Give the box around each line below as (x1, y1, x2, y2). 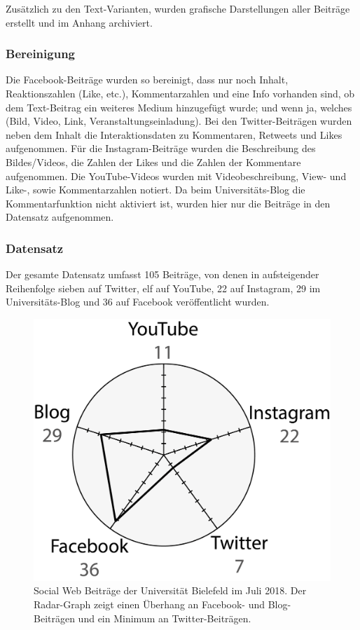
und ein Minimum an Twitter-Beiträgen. (78, 610, 251, 625)
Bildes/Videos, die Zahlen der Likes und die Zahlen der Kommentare (6, 154, 301, 169)
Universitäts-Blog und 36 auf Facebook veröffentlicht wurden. (6, 294, 270, 309)
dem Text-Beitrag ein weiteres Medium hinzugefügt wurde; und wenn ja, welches (6, 100, 352, 114)
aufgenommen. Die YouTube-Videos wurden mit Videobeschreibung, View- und (6, 168, 347, 183)
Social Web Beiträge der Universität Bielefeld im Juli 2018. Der (34, 583, 307, 598)
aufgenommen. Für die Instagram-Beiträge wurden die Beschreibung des (6, 141, 316, 156)
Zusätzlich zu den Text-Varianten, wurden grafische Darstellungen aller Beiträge (6, 1, 350, 15)
